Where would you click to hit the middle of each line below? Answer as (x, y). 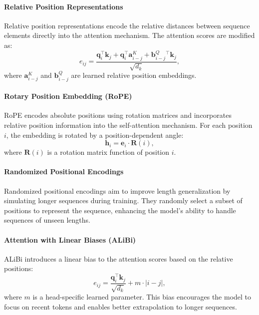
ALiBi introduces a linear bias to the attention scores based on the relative (119, 258)
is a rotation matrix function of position (108, 152)
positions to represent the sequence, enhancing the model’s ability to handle (120, 210)
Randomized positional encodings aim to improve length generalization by (117, 190)
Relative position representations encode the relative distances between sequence (127, 25)
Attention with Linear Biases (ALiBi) (70, 239)
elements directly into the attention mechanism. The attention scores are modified (129, 35)
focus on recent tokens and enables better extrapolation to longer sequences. (121, 306)
